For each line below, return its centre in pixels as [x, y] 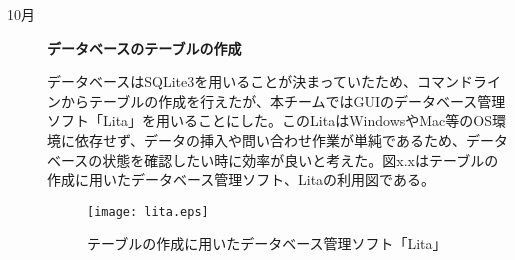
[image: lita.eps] [148, 211]
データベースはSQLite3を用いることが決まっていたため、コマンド [260, 81]
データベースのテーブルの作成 [144, 47]
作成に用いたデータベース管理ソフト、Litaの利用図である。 [241, 179]
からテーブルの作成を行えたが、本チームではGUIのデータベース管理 [283, 100]
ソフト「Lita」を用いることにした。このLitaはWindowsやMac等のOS [269, 120]
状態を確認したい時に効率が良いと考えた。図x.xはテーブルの [300, 159]
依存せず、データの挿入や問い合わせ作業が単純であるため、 [270, 139]
